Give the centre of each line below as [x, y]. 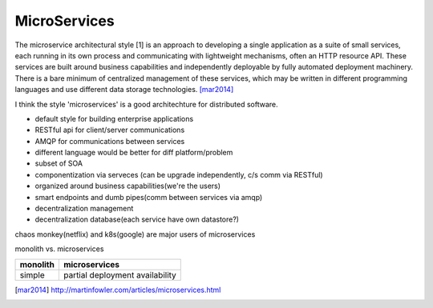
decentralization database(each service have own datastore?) [137, 219]
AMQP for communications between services [110, 141]
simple [32, 274]
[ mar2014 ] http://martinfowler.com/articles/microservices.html [118, 290]
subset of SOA [59, 163]
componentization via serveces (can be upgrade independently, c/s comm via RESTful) [179, 174]
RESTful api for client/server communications [110, 130]
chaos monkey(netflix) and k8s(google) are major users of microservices [135, 234]
